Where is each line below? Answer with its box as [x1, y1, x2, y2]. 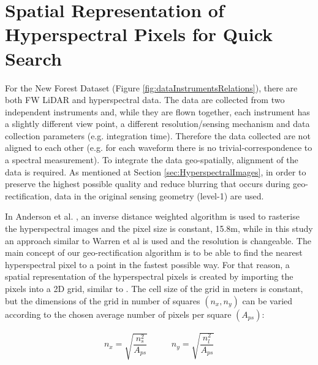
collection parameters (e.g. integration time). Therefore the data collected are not [5, 129, 311, 142]
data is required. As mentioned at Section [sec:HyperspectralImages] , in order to [5, 165, 306, 178]
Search [5, 45, 62, 71]
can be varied [242, 294, 293, 307]
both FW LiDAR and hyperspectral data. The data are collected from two [5, 93, 285, 106]
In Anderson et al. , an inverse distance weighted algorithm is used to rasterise [5, 210, 300, 223]
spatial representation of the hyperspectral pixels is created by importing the [5, 270, 293, 283]
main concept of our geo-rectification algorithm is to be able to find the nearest [5, 246, 303, 259]
